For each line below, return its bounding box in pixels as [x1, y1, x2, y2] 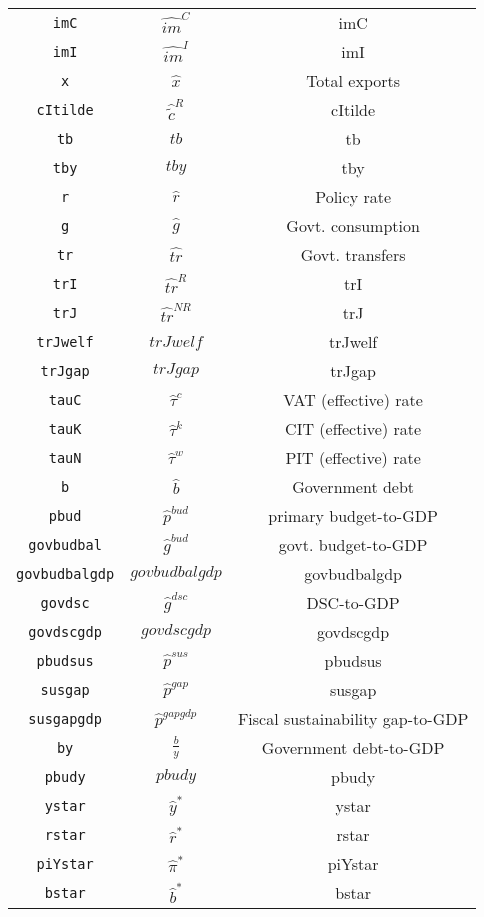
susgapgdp [28, 710, 102, 727]
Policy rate [315, 185, 392, 208]
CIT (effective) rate [285, 417, 422, 440]
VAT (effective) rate [283, 388, 423, 411]
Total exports [306, 69, 401, 92]
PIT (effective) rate [285, 446, 421, 469]
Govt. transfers [300, 243, 406, 266]
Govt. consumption [286, 214, 420, 237]
